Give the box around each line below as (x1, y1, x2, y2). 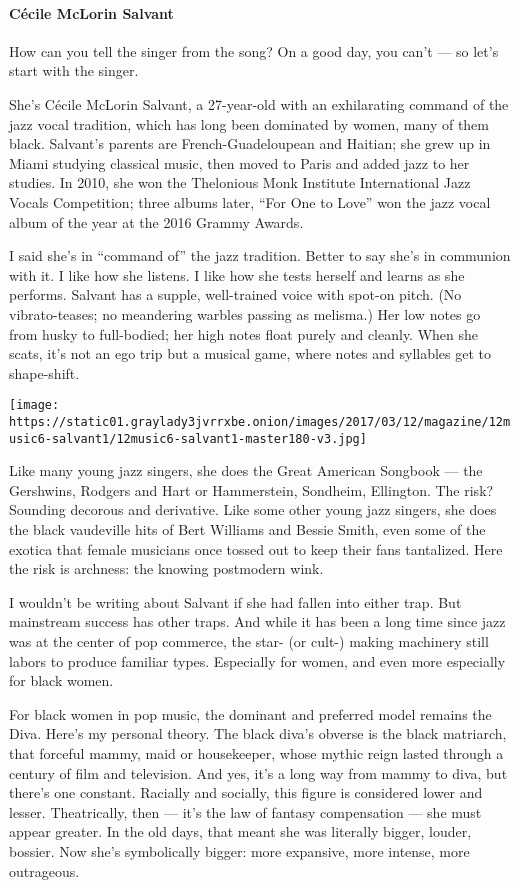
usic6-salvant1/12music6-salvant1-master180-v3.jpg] (9, 431, 367, 446)
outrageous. (9, 860, 80, 881)
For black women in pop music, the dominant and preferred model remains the (9, 703, 492, 724)
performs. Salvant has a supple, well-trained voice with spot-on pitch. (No (9, 284, 462, 305)
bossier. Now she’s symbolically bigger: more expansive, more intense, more (9, 840, 470, 861)
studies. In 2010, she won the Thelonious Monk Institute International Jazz (9, 172, 471, 193)
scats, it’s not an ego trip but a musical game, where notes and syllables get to (9, 343, 492, 364)
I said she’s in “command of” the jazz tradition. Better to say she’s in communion (9, 245, 511, 266)
